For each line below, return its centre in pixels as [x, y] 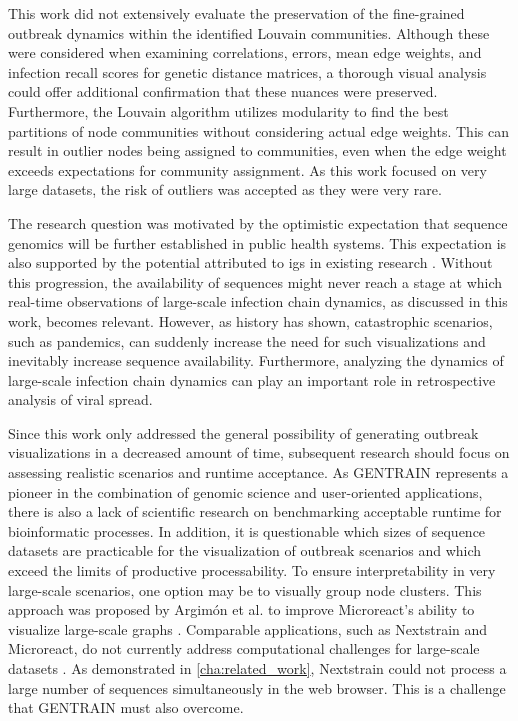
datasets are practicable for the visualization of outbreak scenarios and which [245, 550]
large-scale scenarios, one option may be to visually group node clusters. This [245, 589]
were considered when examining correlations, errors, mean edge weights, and [245, 52]
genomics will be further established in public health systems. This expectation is [257, 242]
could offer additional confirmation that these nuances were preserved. [223, 91]
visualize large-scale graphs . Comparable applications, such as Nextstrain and [248, 628]
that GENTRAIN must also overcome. [126, 707]
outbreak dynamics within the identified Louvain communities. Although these [249, 32]
